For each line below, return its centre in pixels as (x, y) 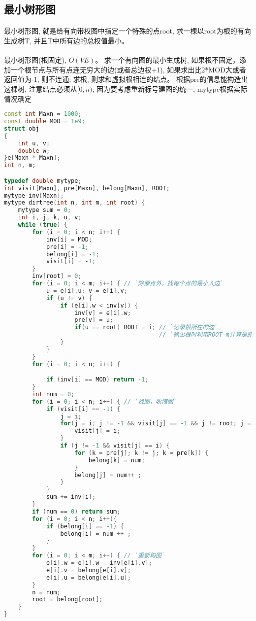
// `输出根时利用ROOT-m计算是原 (206, 335)
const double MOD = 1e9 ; (45, 121)
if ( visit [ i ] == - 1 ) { (83, 409)
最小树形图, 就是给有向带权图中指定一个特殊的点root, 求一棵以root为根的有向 (128, 31)
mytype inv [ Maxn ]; (34, 195)
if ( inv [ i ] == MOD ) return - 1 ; (97, 380)
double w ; (34, 151)
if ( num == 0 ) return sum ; (76, 511)
